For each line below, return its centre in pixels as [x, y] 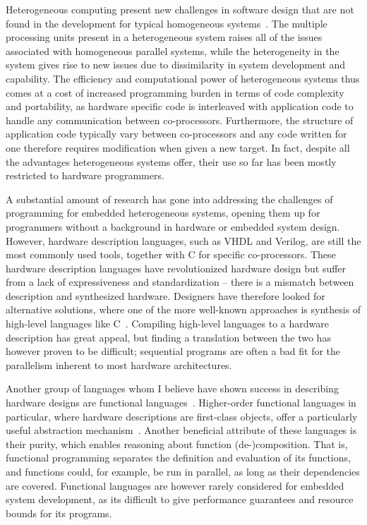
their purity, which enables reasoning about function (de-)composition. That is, [177, 443]
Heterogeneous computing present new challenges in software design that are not [180, 9]
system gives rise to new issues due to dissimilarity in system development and [176, 65]
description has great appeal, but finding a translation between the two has [168, 337]
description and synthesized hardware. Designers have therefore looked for [166, 295]
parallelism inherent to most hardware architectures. [119, 364]
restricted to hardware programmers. [85, 175]
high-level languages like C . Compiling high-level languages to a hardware [167, 324]
